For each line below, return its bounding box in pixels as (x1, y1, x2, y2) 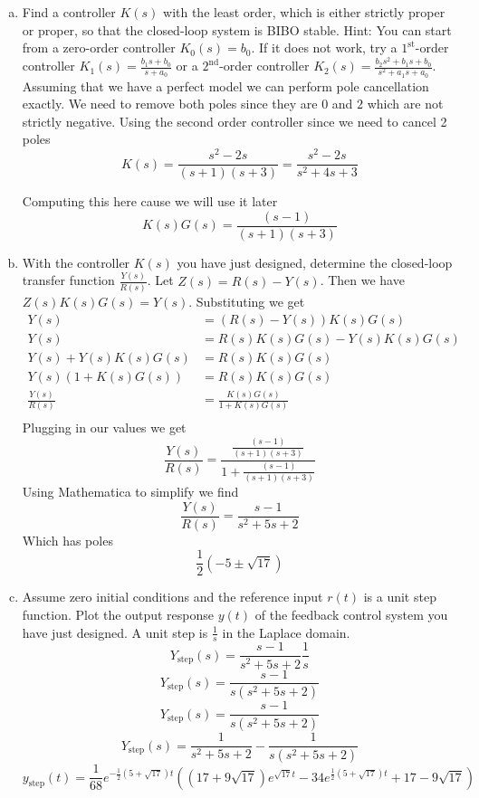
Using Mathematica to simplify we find (22, 482, 239, 501)
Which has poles (22, 530, 113, 549)
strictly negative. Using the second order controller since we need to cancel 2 (22, 111, 447, 130)
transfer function (22, 271, 115, 290)
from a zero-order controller (22, 38, 176, 57)
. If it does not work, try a (251, 38, 398, 57)
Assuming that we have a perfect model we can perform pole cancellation (22, 76, 429, 95)
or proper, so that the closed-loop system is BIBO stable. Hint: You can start (22, 20, 452, 39)
